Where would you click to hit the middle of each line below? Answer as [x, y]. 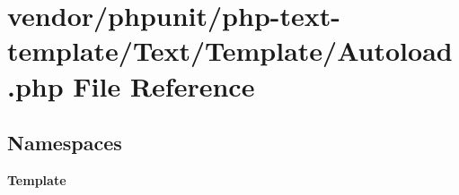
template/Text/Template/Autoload [230, 51]
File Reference [164, 85]
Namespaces [65, 143]
